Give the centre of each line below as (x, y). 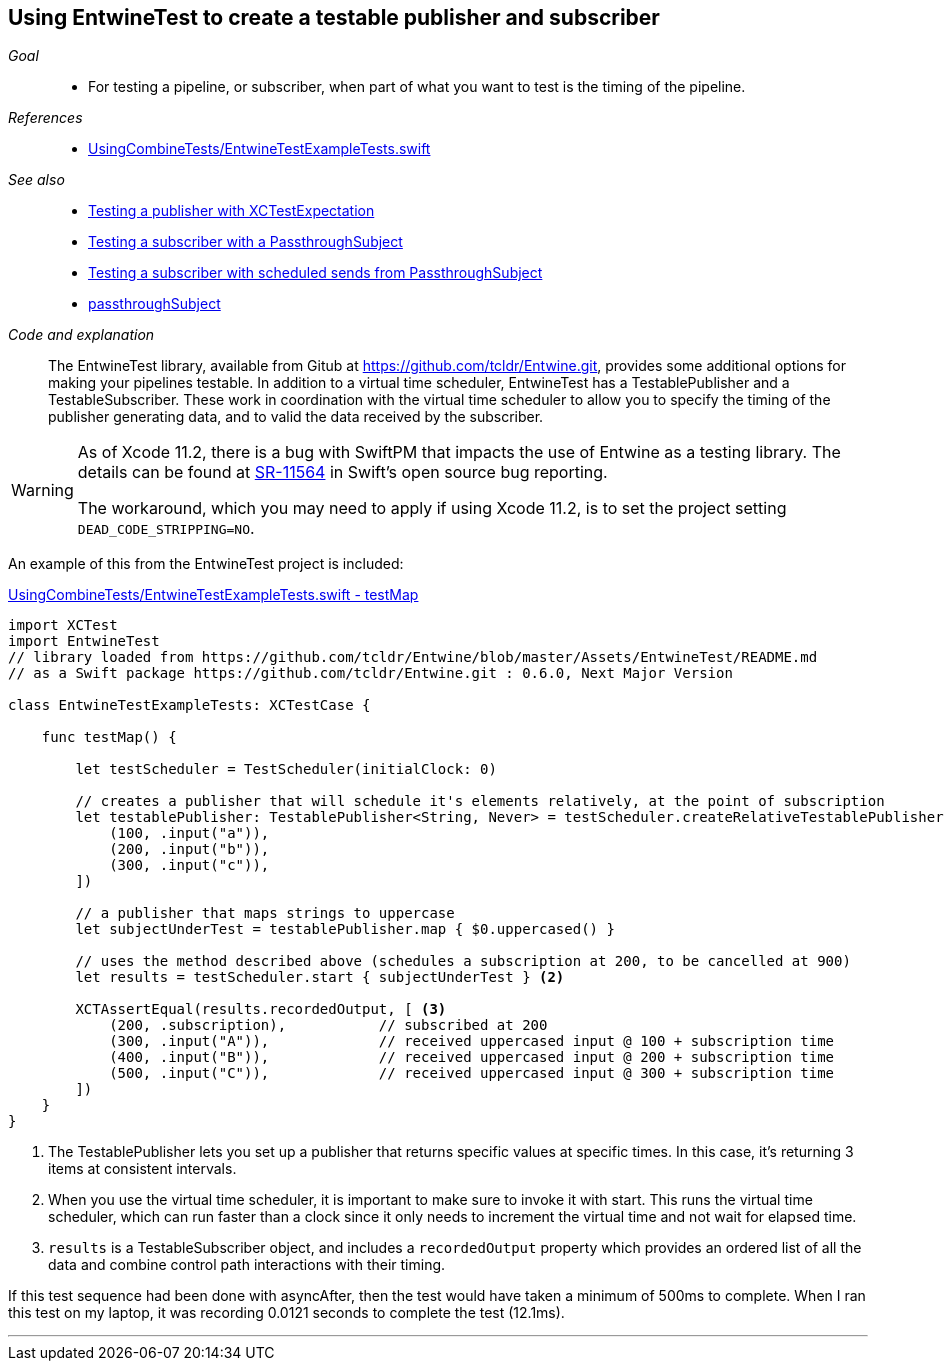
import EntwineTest (84, 641)
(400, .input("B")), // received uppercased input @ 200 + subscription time (472, 1057)
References (45, 118)
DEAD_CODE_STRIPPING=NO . (166, 528)
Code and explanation (81, 335)
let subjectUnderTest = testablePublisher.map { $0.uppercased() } (345, 929)
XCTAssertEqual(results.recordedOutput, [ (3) (261, 1009)
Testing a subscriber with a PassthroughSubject (245, 242)
